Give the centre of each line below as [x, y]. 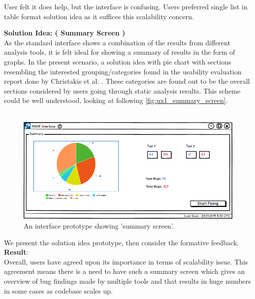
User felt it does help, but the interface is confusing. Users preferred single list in [126, 6]
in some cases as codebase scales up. [58, 290]
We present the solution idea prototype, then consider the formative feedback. [122, 242]
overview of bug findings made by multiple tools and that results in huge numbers [127, 281]
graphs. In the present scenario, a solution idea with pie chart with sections [118, 61]
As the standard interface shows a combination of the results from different [117, 42]
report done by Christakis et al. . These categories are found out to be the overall [127, 81]
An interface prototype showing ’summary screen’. [99, 226]
